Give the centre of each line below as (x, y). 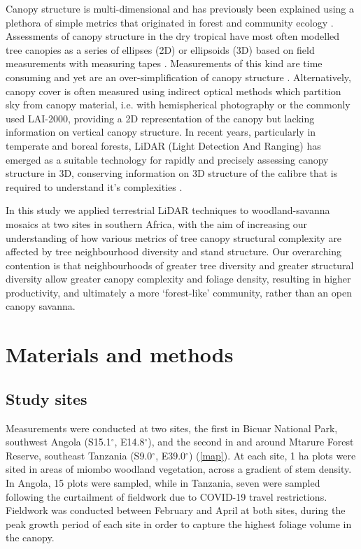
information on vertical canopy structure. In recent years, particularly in (161, 132)
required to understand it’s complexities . (94, 186)
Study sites (47, 398)
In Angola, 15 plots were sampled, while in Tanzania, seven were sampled (163, 483)
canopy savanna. (41, 306)
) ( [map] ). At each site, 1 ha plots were (272, 455)
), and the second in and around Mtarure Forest (251, 442)
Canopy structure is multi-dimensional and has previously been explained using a (180, 8)
